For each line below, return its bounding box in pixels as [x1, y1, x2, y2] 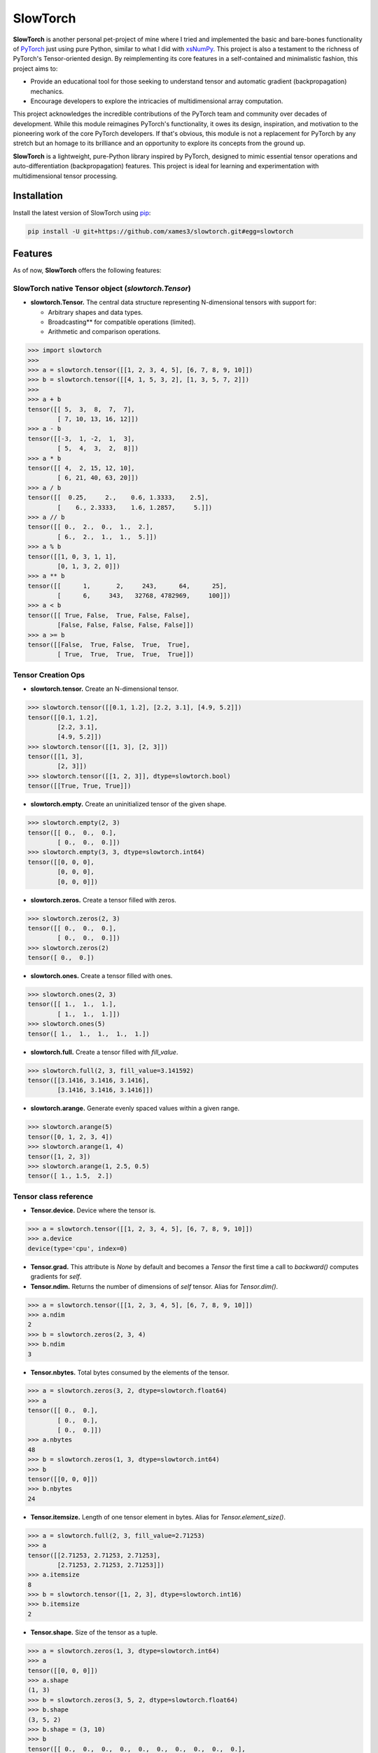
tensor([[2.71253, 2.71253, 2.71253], [27, 1551, 161, 1559]
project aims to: [13, 64, 58, 73]
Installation [13, 190, 63, 202]
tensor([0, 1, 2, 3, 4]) [27, 1132, 113, 1141]
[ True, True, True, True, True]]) [57, 651, 194, 658]
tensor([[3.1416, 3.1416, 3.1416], [27, 1076, 150, 1084]
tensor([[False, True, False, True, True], [27, 641, 190, 649]
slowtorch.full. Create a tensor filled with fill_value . [30, 1048, 178, 1056]
